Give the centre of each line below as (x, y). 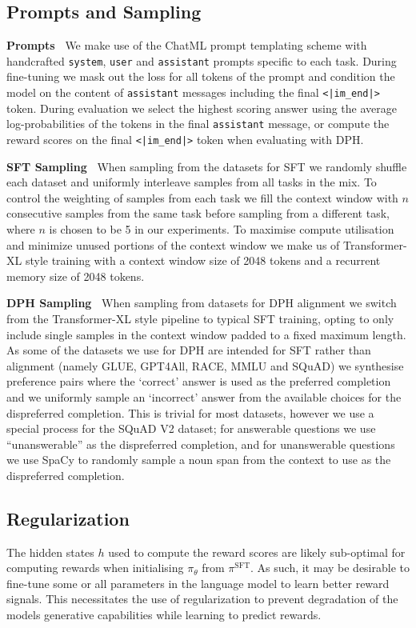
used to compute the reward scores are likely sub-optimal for (257, 552)
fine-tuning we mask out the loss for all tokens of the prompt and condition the (201, 76)
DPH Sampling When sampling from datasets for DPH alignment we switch (202, 303)
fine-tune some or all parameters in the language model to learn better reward (198, 583)
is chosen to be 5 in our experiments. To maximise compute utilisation (222, 228)
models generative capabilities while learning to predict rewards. (164, 615)
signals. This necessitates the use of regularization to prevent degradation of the (202, 599)
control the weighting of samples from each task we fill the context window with (202, 197)
